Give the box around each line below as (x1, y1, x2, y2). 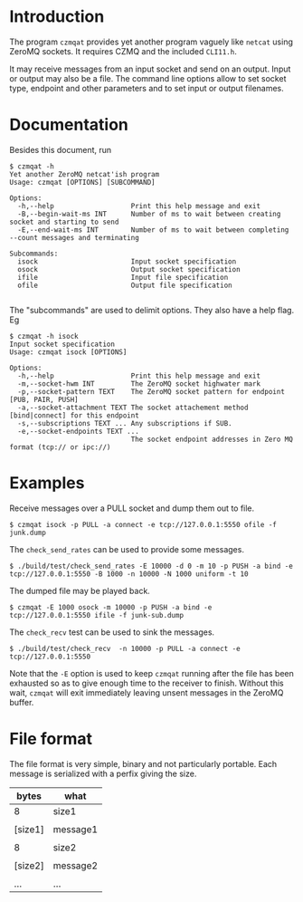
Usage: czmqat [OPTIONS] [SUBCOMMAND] (9, 178, 156, 187)
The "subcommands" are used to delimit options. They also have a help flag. (9, 304, 295, 315)
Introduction (9, 6, 105, 27)
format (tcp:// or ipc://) (9, 442, 111, 452)
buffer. (9, 696, 34, 707)
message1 (52, 822, 98, 835)
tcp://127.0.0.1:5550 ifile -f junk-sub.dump (9, 610, 184, 619)
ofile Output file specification (17, 281, 232, 290)
